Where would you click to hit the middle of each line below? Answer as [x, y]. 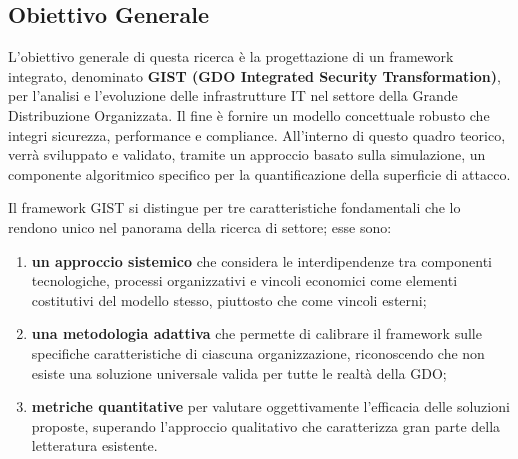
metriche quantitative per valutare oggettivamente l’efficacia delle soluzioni [270, 406]
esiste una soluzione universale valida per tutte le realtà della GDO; [239, 372]
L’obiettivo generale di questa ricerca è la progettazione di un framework [231, 56]
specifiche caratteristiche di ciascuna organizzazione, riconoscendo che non [258, 352]
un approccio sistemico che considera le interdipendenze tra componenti [262, 260]
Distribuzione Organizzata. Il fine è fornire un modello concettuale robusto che [249, 114]
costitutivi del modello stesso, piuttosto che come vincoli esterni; [229, 299]
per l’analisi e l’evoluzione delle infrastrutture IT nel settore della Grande [233, 95]
